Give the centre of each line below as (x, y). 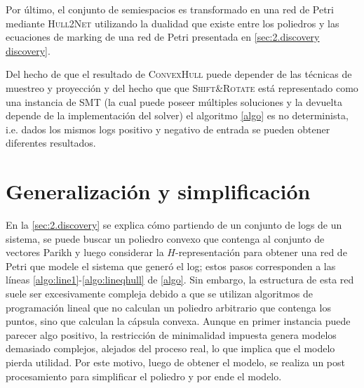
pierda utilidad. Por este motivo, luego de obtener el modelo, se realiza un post (175, 362)
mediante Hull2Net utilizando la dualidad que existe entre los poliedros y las (173, 23)
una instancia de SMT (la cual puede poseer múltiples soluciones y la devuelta (174, 101)
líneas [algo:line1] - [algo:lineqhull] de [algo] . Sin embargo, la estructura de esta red (180, 280)
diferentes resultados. (51, 143)
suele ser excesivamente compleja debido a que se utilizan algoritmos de (159, 294)
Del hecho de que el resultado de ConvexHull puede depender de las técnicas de (179, 74)
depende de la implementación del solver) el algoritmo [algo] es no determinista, (177, 115)
